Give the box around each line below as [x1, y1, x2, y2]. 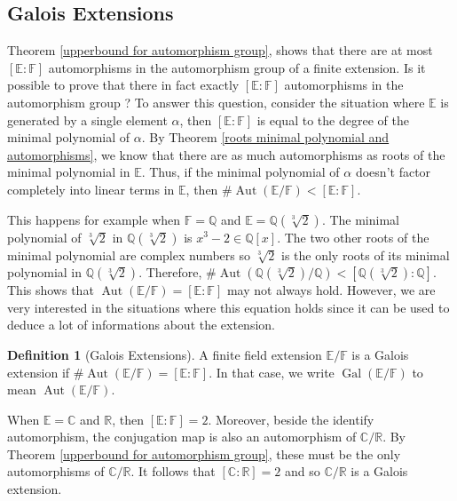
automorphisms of [7, 462, 105, 481]
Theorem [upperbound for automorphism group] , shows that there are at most [7, 41, 433, 60]
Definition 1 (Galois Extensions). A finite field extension [7, 345, 322, 363]
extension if [7, 362, 70, 381]
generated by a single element [7, 110, 168, 129]
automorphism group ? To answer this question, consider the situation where [7, 92, 425, 111]
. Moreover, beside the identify [208, 410, 374, 428]
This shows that [7, 281, 94, 299]
